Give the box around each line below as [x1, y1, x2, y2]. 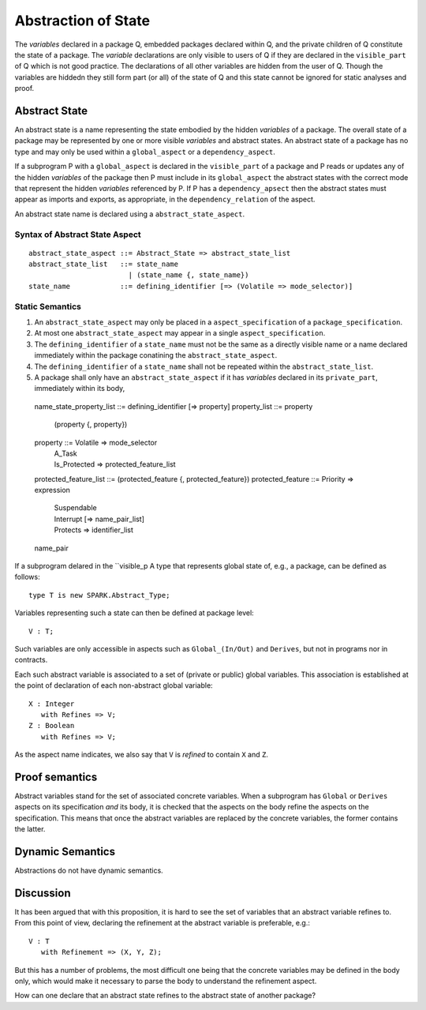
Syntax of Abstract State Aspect [14, 229, 141, 240]
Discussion [14, 886, 71, 899]
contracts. [14, 655, 48, 665]
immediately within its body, [34, 384, 125, 393]
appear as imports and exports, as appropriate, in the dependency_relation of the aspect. [14, 194, 316, 205]
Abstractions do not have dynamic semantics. [14, 865, 163, 876]
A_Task [54, 449, 78, 458]
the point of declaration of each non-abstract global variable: [14, 681, 213, 690]
